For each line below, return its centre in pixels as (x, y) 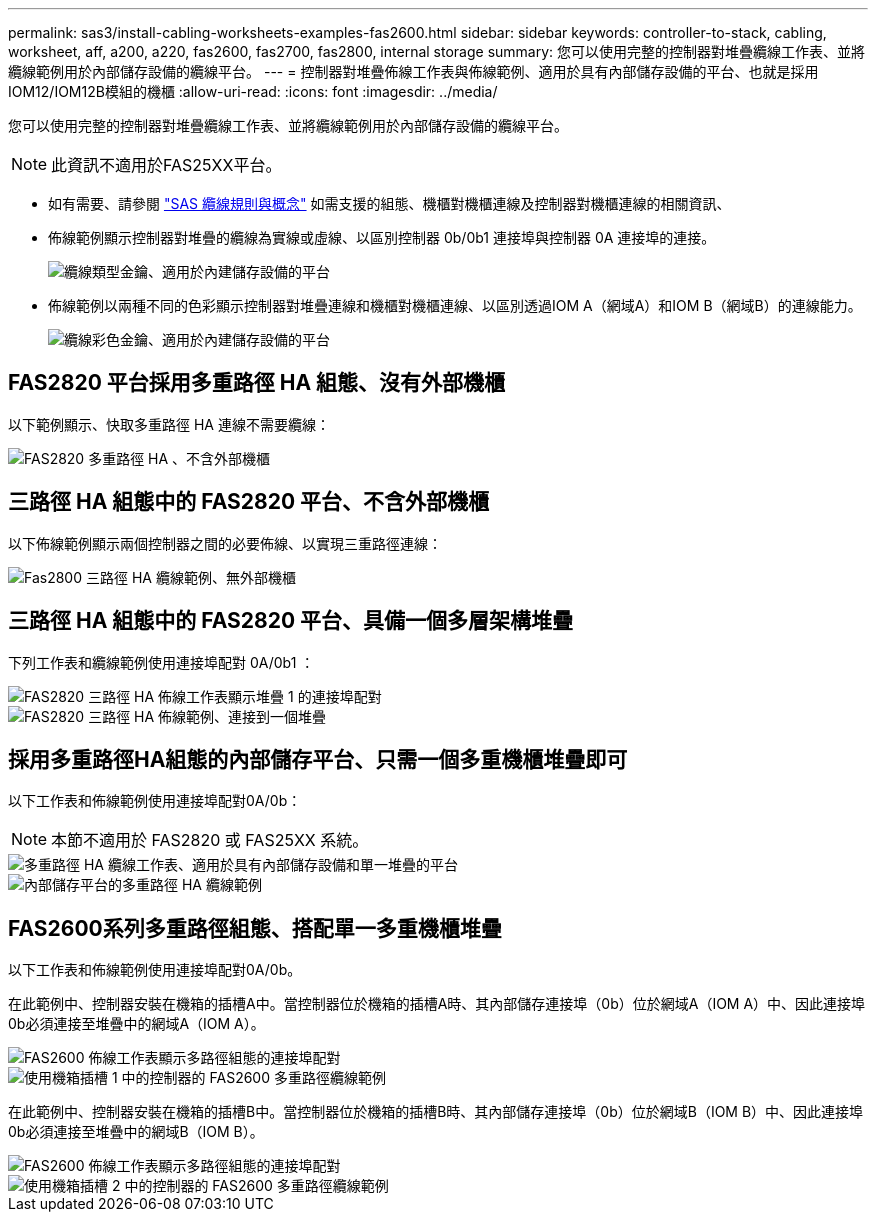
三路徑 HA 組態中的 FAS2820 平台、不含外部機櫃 (249, 502)
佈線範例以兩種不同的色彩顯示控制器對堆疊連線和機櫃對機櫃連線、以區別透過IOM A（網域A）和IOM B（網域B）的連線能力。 (455, 305)
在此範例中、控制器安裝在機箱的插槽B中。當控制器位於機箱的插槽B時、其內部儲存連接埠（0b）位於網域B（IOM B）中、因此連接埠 (436, 1112)
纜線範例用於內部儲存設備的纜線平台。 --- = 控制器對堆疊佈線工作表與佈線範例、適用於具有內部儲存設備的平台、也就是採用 (413, 71)
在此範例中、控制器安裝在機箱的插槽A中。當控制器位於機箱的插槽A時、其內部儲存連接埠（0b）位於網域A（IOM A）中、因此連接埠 (437, 1004)
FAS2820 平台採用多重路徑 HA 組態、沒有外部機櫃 (257, 383)
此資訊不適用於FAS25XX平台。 (166, 165)
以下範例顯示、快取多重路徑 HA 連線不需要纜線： (169, 424)
